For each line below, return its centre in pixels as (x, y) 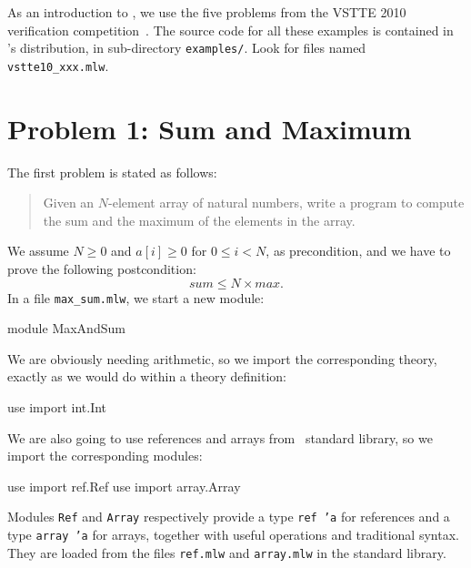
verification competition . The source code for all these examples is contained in (230, 30)
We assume (38, 251)
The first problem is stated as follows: (112, 172)
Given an (69, 203)
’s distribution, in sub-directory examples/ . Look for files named (187, 48)
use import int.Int (57, 407)
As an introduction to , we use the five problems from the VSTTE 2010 (207, 12)
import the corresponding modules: (105, 456)
